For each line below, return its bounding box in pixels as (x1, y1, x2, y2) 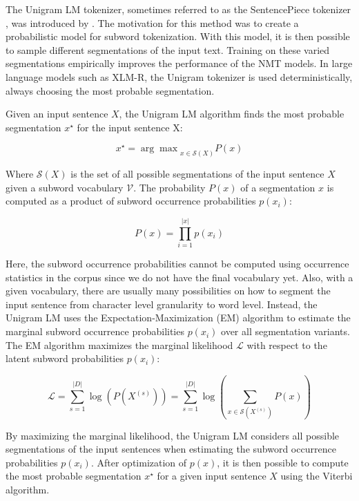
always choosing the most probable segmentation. (6, 83, 215, 97)
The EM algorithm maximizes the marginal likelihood (6, 337, 233, 352)
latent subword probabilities (6, 351, 124, 366)
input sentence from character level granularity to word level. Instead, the (6, 296, 318, 311)
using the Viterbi (280, 469, 353, 483)
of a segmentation (240, 180, 316, 194)
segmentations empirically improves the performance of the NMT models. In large (6, 56, 353, 70)
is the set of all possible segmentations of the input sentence (70, 167, 324, 181)
